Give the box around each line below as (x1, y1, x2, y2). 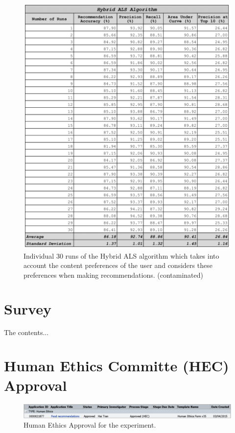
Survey (4, 298, 51, 318)
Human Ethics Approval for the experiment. (23, 420, 156, 430)
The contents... (4, 327, 49, 337)
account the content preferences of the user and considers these (23, 260, 212, 270)
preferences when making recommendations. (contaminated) (23, 269, 203, 280)
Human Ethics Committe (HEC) (4, 356, 229, 376)
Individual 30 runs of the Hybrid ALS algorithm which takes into (23, 250, 219, 261)
